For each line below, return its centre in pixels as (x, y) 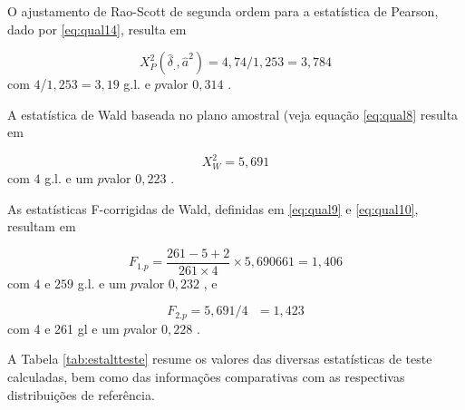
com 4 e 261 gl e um (63, 328)
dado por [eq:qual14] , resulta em (97, 29)
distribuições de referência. (81, 394)
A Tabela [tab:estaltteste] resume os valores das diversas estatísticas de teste (220, 359)
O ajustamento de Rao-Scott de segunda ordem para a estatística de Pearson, (223, 11)
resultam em (42, 226)
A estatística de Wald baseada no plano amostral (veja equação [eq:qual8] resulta (233, 114)
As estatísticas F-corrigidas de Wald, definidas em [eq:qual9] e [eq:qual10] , (213, 208)
